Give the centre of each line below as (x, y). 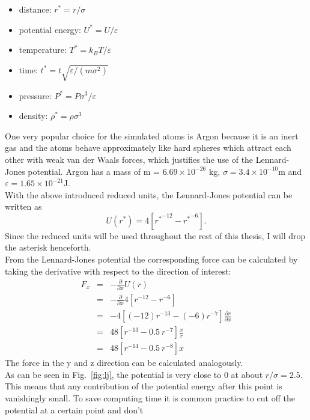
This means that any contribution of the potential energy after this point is (144, 386)
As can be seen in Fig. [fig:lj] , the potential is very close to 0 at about (134, 374)
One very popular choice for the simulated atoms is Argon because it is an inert (152, 135)
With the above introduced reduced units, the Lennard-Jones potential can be (149, 194)
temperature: (43, 50)
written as (23, 206)
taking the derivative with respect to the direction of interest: (118, 271)
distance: (35, 9)
